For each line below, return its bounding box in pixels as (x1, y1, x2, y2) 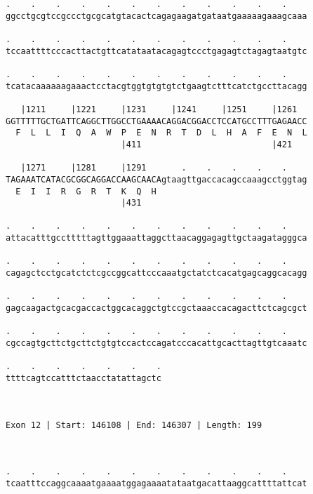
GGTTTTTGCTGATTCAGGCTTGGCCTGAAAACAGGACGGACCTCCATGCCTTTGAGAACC (6, 116, 307, 126)
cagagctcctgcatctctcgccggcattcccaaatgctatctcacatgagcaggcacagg (6, 268, 307, 279)
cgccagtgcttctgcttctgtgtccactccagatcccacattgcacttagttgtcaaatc (6, 338, 307, 349)
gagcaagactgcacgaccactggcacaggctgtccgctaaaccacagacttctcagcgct (6, 303, 307, 314)
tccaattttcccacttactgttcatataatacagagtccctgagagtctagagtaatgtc (6, 46, 307, 56)
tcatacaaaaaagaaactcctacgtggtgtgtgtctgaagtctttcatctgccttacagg (6, 81, 307, 91)
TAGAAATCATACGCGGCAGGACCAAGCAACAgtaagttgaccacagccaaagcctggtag (6, 174, 307, 185)
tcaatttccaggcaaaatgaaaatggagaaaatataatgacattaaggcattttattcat (6, 478, 307, 488)
